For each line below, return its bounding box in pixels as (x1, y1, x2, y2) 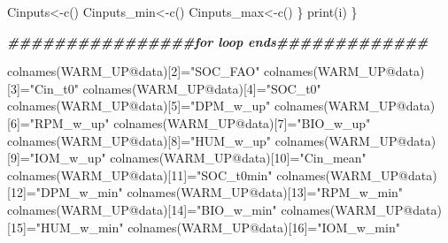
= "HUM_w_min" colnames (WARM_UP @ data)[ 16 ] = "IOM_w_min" (26, 217, 400, 236)
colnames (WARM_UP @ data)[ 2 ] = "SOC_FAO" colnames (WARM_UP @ (7, 62, 396, 80)
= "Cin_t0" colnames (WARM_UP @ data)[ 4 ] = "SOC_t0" (19, 79, 321, 97)
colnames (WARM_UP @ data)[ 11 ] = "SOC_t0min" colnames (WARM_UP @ (7, 165, 408, 184)
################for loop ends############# (7, 32, 429, 50)
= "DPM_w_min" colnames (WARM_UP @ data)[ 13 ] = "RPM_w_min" (26, 183, 404, 201)
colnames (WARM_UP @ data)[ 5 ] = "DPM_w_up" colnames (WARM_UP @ (7, 96, 406, 115)
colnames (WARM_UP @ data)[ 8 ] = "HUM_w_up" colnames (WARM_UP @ (7, 131, 407, 149)
